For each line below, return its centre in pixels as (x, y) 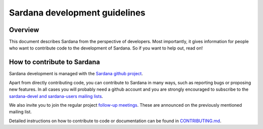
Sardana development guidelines (77, 13)
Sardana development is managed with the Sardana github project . (76, 74)
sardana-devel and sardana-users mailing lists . (56, 96)
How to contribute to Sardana (55, 62)
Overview (24, 30)
